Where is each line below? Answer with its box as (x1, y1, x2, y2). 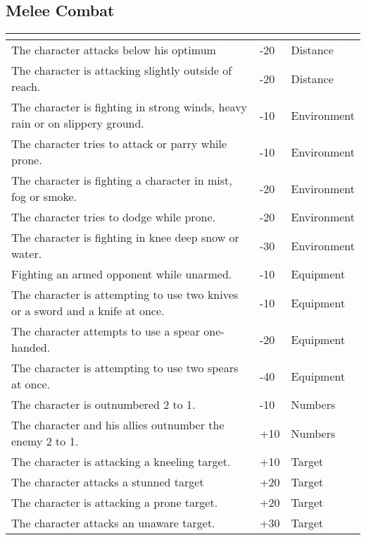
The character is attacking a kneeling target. (11, 453, 231, 470)
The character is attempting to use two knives (11, 286, 239, 303)
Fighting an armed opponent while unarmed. (11, 266, 232, 283)
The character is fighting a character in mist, (11, 172, 232, 189)
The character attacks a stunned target (11, 474, 204, 491)
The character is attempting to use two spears (11, 360, 239, 376)
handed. (11, 339, 51, 356)
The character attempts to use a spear (11, 323, 200, 340)
